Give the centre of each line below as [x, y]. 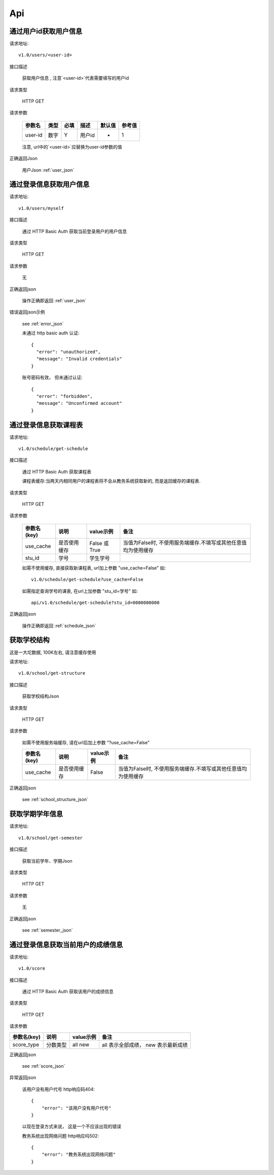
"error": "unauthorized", [68, 352]
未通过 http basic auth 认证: [51, 333]
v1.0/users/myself [41, 208]
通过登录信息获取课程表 [46, 425]
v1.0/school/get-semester [51, 838]
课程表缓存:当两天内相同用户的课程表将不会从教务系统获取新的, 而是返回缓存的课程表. [111, 481]
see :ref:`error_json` [43, 324]
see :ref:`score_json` [44, 1066]
